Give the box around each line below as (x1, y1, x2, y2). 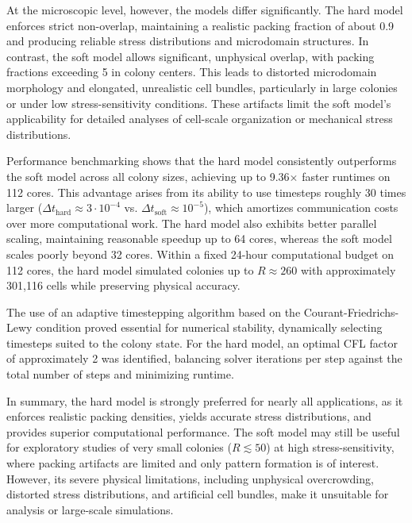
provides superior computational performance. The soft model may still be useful (6, 423, 400, 440)
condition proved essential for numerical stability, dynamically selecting (36, 319, 383, 336)
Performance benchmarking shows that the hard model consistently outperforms (6, 152, 397, 169)
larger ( (6, 199, 43, 216)
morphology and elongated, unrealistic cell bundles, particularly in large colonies (6, 79, 398, 95)
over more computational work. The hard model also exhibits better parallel (6, 214, 377, 231)
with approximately (300, 261, 396, 278)
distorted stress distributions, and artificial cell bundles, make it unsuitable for (6, 486, 389, 502)
